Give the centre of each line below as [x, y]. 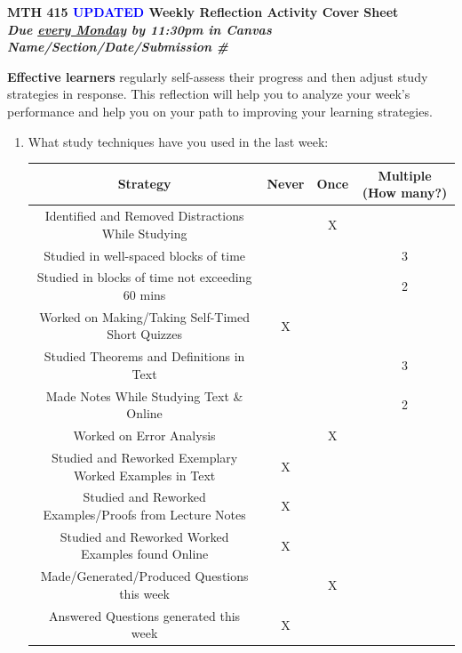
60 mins [144, 294]
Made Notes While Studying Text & [144, 395]
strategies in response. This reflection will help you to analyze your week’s [209, 94]
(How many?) [405, 193]
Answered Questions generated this [145, 615]
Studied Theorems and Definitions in [144, 356]
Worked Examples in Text [144, 475]
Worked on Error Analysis [144, 435]
